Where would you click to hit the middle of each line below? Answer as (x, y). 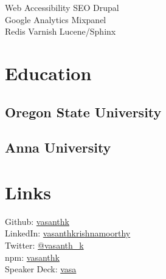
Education (48, 73)
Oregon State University (83, 112)
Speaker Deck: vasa (41, 269)
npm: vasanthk (32, 257)
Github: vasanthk (37, 221)
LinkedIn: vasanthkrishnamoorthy (68, 233)
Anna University (58, 147)
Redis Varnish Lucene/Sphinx (61, 31)
